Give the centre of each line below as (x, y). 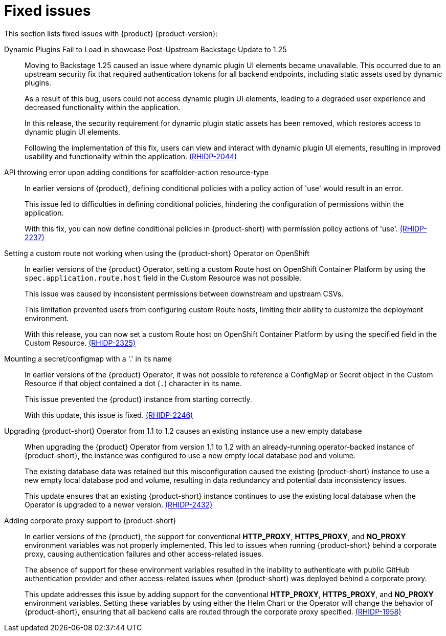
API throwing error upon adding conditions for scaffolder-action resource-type (137, 172)
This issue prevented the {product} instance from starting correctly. (138, 399)
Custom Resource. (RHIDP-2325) (80, 343)
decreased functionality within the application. (103, 107)
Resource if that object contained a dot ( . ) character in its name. (133, 383)
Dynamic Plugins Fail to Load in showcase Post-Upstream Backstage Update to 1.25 (146, 49)
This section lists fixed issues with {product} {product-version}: (111, 33)
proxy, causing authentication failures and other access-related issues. (144, 554)
